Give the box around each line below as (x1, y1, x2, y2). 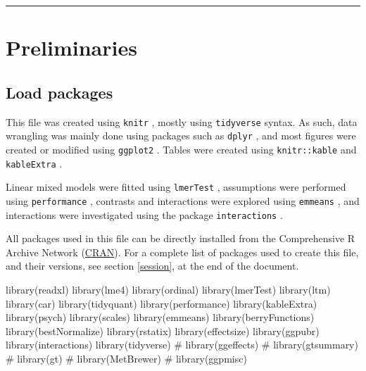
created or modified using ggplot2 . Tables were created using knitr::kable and (6, 142, 357, 156)
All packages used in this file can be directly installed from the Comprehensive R (6, 231, 355, 246)
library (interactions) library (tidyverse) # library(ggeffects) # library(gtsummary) (6, 337, 358, 352)
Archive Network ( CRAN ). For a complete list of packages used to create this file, (6, 244, 359, 259)
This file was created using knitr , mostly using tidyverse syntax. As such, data (6, 114, 358, 129)
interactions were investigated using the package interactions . (6, 207, 283, 222)
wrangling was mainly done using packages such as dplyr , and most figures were (6, 128, 356, 143)
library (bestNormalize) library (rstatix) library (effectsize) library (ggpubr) (6, 323, 320, 338)
